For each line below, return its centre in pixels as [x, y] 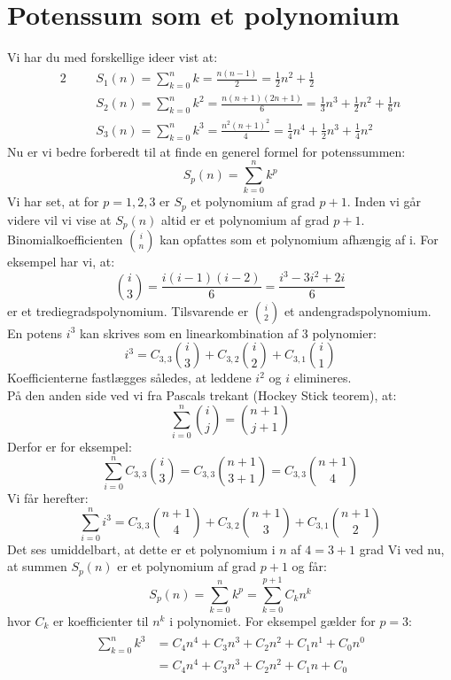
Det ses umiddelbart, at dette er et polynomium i [141, 549]
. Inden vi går [384, 201]
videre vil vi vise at [59, 219]
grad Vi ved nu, [402, 549]
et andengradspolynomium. [358, 310]
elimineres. [323, 378]
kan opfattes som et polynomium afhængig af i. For [299, 240]
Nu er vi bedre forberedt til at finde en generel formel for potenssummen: [206, 151]
